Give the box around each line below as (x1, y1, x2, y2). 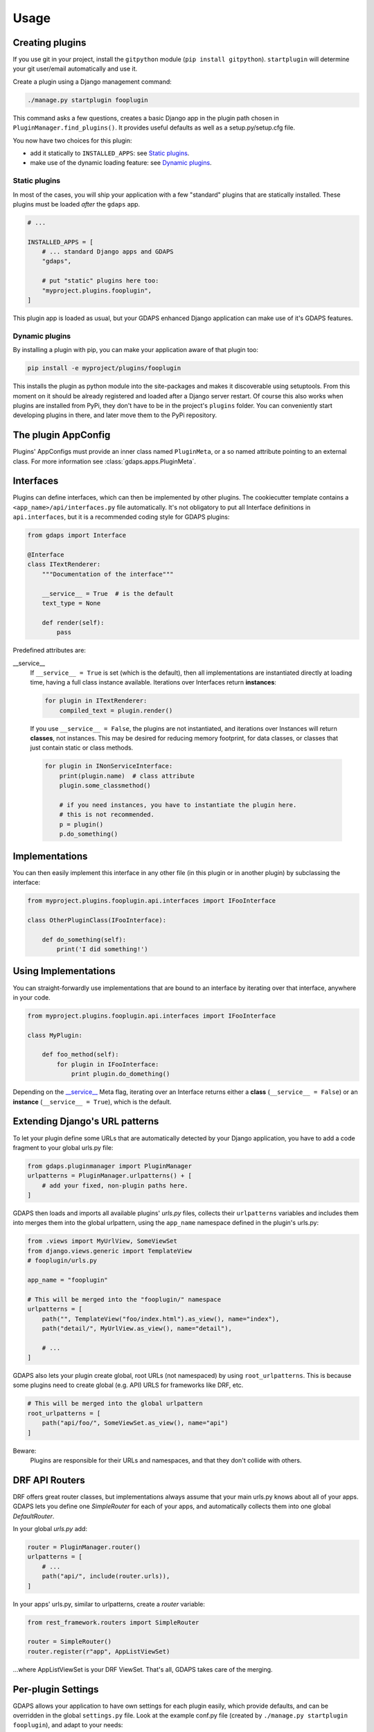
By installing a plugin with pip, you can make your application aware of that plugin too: (12, 346, 259, 354)
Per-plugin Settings (12, 1684, 99, 1695)
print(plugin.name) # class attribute (59, 772, 195, 779)
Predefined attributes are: (12, 646, 87, 655)
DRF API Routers (12, 1474, 86, 1486)
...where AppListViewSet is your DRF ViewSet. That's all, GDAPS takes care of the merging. (12, 1665, 273, 1673)
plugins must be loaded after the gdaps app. (12, 200, 141, 208)
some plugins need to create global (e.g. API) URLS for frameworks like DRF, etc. (12, 1381, 244, 1389)
